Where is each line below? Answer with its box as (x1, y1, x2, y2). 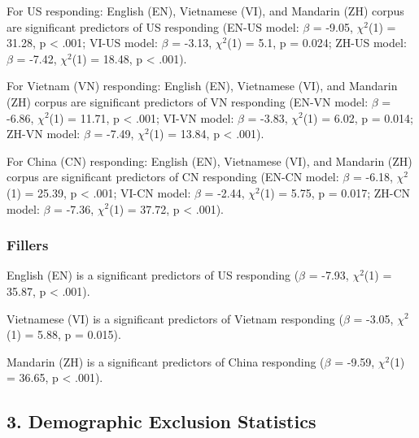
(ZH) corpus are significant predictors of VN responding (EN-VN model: (7, 93, 369, 110)
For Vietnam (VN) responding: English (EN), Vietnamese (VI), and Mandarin (7, 77, 398, 94)
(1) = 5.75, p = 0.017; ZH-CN (260, 184, 411, 201)
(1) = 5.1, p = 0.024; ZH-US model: (227, 34, 407, 51)
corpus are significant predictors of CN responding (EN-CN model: (7, 168, 339, 185)
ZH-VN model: (7, 125, 81, 142)
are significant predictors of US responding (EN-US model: (7, 18, 299, 35)
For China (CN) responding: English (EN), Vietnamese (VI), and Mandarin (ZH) (7, 152, 412, 169)
